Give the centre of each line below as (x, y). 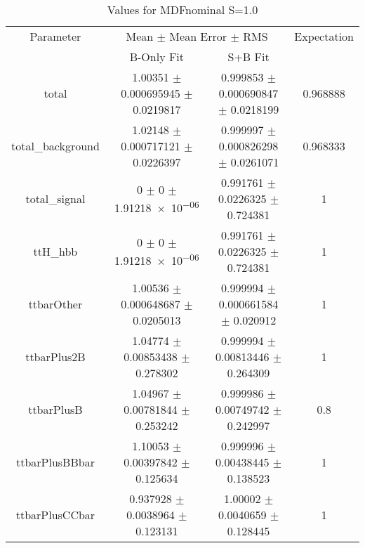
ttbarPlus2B (55, 357)
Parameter (55, 36)
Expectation (324, 36)
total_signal (55, 198)
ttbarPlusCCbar (55, 515)
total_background (55, 146)
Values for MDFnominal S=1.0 (182, 9)
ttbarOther (55, 304)
